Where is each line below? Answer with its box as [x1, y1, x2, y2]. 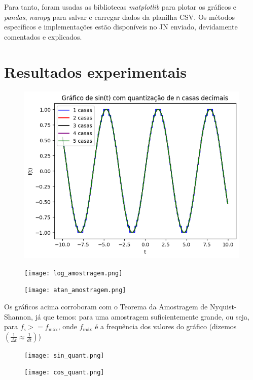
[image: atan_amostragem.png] [24, 287, 126, 294]
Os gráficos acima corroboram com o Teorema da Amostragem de [4, 301, 208, 312]
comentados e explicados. [4, 31, 82, 42]
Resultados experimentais [4, 61, 187, 82]
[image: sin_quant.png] [24, 352, 104, 359]
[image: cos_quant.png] [24, 369, 104, 376]
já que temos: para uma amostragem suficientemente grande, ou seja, [35, 311, 249, 322]
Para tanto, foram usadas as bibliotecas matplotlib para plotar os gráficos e [4, 2, 237, 12]
